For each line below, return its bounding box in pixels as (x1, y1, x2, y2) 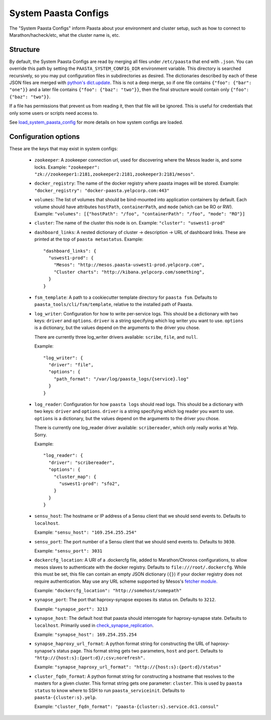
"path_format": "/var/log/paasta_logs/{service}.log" (53, 376, 189, 382)
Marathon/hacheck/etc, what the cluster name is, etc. (9, 32, 120, 38)
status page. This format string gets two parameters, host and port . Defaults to (56, 648, 223, 654)
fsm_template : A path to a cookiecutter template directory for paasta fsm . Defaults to (34, 294, 218, 300)
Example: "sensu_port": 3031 (34, 548, 102, 554)
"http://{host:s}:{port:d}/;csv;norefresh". (34, 655, 146, 661)
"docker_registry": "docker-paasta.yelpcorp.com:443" (34, 188, 170, 193)
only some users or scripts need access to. (9, 110, 99, 116)
